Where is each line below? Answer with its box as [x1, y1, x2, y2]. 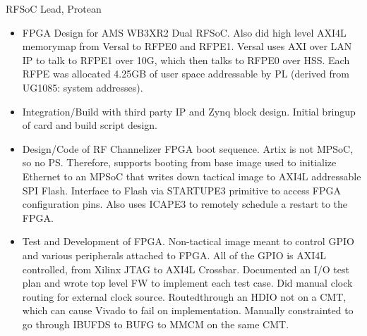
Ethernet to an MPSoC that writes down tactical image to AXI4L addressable [22, 168, 361, 183]
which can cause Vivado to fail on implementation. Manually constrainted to [22, 303, 354, 318]
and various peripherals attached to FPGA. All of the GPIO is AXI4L [22, 247, 327, 262]
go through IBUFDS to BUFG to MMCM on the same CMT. [22, 316, 289, 331]
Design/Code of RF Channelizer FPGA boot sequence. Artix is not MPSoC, [22, 141, 354, 156]
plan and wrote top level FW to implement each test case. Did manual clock [22, 275, 353, 290]
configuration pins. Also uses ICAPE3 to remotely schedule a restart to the [22, 197, 348, 211]
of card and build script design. [22, 118, 158, 132]
